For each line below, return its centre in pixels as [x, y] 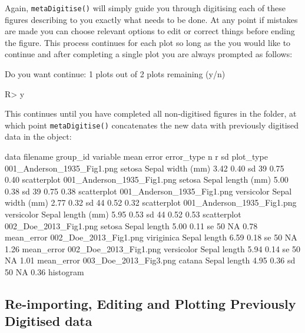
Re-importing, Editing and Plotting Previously [150, 303]
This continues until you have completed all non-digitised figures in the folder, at [151, 113]
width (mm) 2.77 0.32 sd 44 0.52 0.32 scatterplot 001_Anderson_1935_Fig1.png [151, 202]
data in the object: [38, 136]
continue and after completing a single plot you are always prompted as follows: [149, 54]
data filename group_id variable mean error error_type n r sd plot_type [136, 156]
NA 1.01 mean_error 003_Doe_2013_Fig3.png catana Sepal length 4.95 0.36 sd [150, 260]
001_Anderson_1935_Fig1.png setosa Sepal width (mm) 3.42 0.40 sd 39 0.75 [145, 168]
